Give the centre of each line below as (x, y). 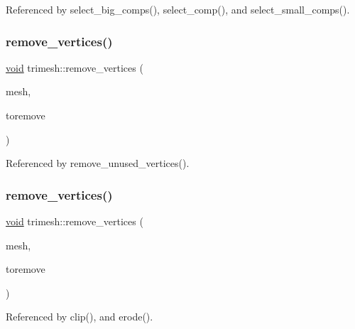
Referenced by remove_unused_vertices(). (98, 163)
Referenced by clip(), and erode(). (80, 317)
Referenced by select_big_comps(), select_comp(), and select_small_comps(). (178, 9)
